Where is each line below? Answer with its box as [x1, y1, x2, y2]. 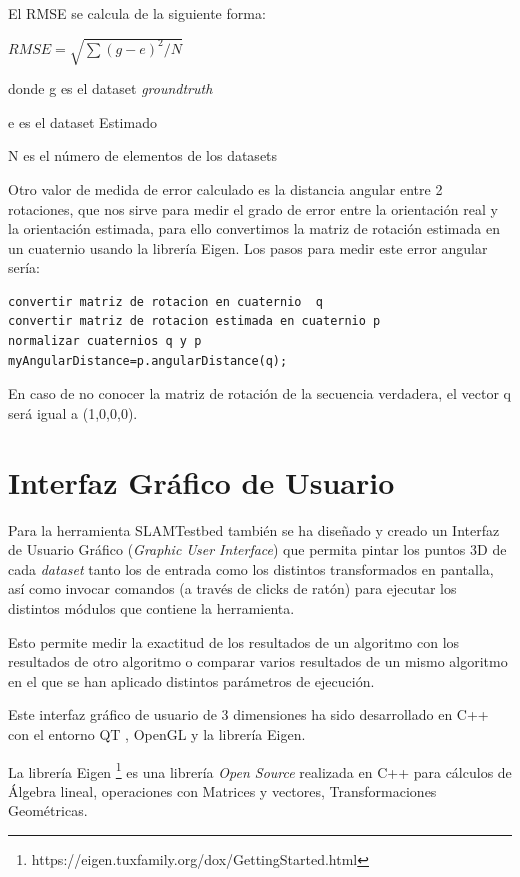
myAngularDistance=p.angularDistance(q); [8, 353, 288, 368]
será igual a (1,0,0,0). [8, 402, 138, 423]
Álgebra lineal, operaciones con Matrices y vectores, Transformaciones [8, 780, 437, 801]
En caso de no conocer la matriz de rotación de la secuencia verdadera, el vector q [8, 383, 511, 404]
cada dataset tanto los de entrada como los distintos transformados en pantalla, [8, 558, 494, 579]
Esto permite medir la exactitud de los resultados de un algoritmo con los [8, 631, 460, 652]
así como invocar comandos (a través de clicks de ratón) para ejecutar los [8, 578, 457, 599]
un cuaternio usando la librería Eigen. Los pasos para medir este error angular [8, 237, 488, 258]
